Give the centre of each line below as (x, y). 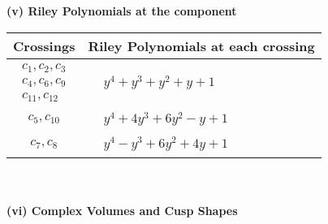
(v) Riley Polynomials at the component (122, 11)
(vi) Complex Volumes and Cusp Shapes (122, 210)
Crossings (44, 45)
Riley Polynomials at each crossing (201, 45)
